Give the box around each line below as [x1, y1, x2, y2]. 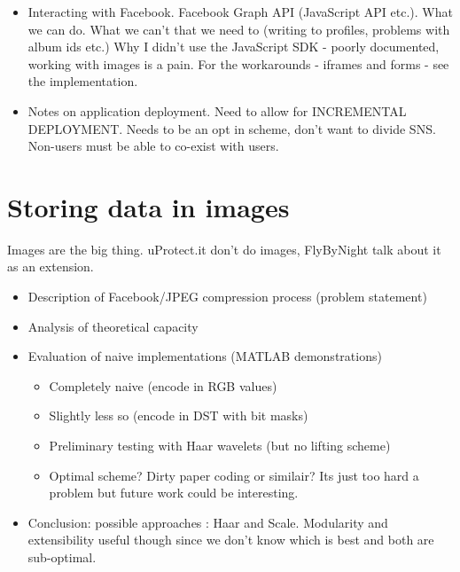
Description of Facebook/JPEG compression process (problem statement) [27, 287, 427, 306]
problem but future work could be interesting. [49, 483, 299, 502]
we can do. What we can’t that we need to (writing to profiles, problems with [27, 20, 450, 38]
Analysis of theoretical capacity [27, 317, 199, 335]
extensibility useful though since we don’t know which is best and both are [27, 530, 434, 549]
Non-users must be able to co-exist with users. [27, 137, 279, 155]
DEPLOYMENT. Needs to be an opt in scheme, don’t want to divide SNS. [27, 119, 436, 137]
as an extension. [7, 257, 94, 276]
